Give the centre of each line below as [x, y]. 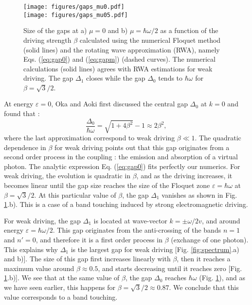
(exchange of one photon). [210, 239]
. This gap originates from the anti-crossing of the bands [137, 230]
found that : [22, 113]
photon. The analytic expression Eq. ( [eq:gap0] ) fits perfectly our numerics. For [122, 166]
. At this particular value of [75, 195]
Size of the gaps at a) [55, 30]
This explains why [31, 249]
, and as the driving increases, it [184, 176]
